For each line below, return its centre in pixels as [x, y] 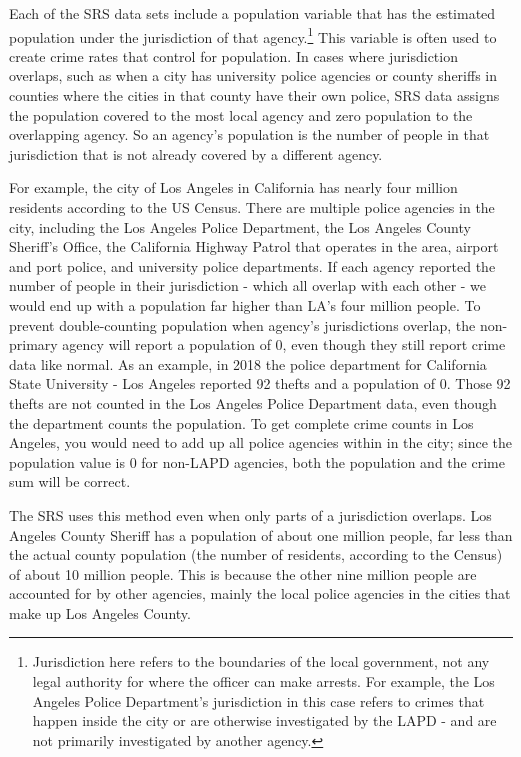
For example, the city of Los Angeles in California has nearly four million [233, 187]
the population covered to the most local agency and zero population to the [241, 114]
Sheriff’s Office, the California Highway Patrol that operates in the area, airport [254, 246]
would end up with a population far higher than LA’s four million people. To [245, 304]
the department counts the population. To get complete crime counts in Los [241, 422]
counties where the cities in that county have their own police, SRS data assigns [254, 95]
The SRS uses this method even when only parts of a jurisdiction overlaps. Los [250, 514]
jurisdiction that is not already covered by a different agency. [196, 153]
